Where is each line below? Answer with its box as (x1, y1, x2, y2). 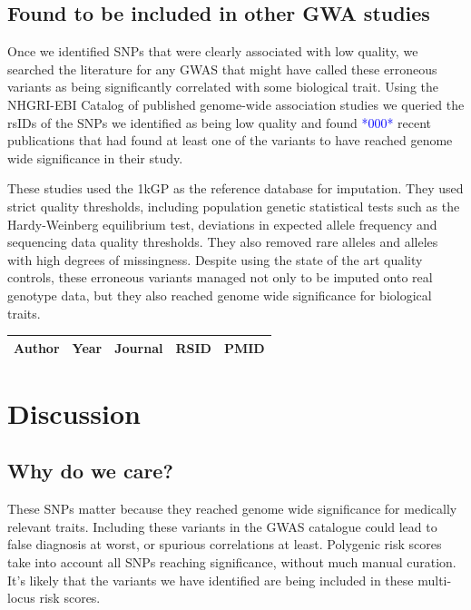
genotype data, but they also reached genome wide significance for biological (7, 285, 432, 304)
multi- (417, 570, 452, 589)
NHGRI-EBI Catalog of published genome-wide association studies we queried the (7, 94, 465, 113)
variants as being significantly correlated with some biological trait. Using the (7, 77, 438, 96)
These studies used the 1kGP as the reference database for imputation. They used (7, 179, 464, 198)
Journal (114, 338, 163, 357)
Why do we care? (7, 457, 173, 485)
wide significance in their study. (7, 148, 183, 167)
